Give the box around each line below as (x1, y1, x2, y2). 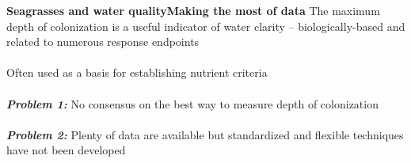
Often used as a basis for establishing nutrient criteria (6, 64, 268, 81)
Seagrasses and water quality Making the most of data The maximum (6, 2, 380, 18)
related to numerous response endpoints (6, 33, 200, 50)
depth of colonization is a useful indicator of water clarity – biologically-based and (6, 17, 405, 34)
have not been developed (6, 142, 126, 158)
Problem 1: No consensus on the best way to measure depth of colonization (6, 95, 379, 112)
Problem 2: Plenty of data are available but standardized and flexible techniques (6, 126, 404, 142)
